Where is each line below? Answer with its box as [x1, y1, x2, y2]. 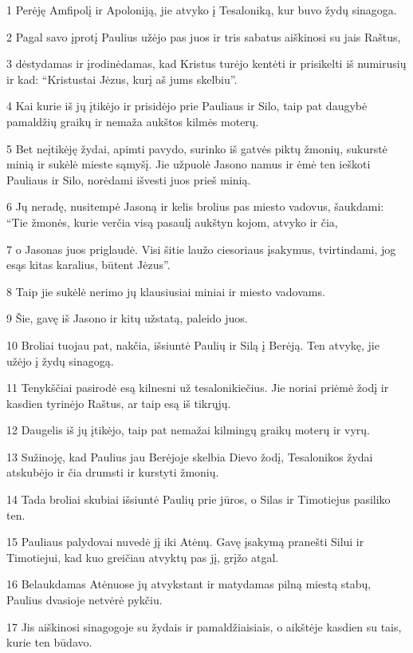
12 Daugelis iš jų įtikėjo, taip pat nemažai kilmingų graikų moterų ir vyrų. [6, 421, 370, 438]
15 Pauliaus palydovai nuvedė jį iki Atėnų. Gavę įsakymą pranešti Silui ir [6, 533, 364, 550]
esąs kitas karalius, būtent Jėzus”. [6, 256, 171, 273]
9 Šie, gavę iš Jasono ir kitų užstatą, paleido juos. [6, 310, 248, 326]
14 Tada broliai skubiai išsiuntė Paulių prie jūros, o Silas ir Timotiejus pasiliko [6, 491, 391, 508]
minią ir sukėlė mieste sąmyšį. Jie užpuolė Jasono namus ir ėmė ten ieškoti [6, 156, 371, 172]
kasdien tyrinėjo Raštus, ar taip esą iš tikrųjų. [6, 394, 231, 411]
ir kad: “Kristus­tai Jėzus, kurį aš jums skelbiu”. [6, 70, 238, 87]
